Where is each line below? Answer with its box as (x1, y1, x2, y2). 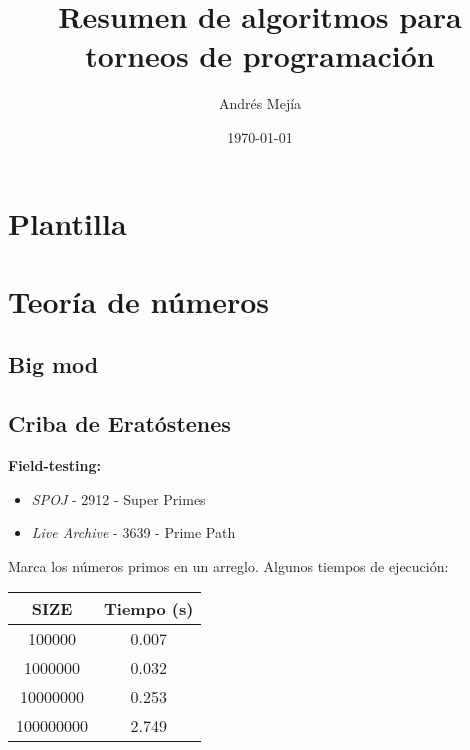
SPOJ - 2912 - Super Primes (31, 488, 206, 509)
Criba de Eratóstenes (8, 408, 231, 439)
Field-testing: (8, 455, 101, 476)
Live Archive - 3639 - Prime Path (31, 522, 236, 543)
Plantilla (8, 202, 127, 243)
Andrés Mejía (218, 93, 302, 114)
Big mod (8, 349, 99, 380)
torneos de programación (85, 35, 435, 76)
